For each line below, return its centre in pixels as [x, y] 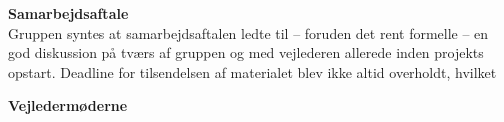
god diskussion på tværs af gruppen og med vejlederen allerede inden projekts [246, 52]
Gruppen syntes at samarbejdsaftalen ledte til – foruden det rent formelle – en [248, 32]
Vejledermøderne [68, 105]
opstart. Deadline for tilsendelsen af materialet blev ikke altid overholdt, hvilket [252, 71]
